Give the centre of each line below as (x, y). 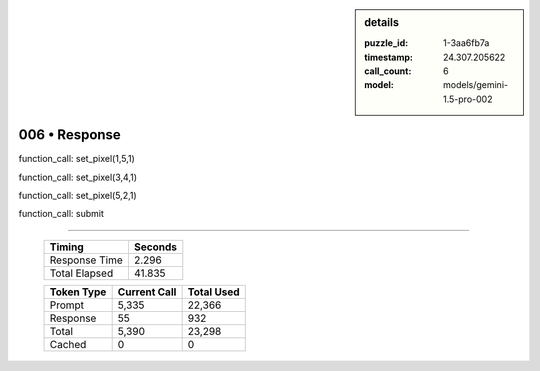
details (382, 22)
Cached (68, 344)
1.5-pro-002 (468, 99)
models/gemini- (476, 85)
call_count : (388, 71)
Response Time (86, 260)
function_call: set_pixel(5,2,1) (77, 196)
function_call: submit (61, 214)
